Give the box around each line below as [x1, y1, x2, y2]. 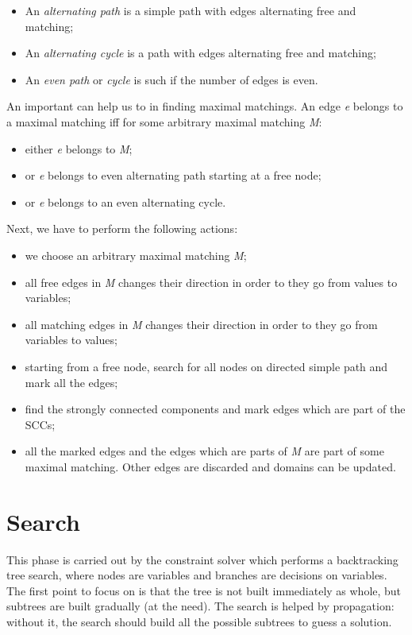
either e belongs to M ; [25, 140, 133, 157]
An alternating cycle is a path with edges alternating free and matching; [25, 45, 376, 61]
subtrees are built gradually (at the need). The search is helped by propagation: [6, 598, 395, 614]
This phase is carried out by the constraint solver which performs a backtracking [6, 551, 399, 567]
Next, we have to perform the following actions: [6, 220, 238, 237]
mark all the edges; [25, 374, 118, 390]
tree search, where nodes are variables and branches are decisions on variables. [6, 567, 387, 583]
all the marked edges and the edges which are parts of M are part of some [25, 443, 384, 459]
